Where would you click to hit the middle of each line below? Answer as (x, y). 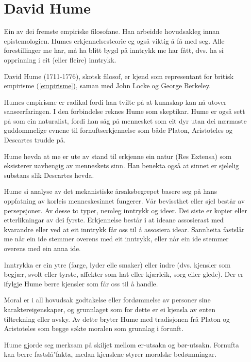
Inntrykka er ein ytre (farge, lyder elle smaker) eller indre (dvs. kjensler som (117, 264)
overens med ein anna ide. (42, 248)
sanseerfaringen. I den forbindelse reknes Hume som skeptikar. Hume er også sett (125, 111)
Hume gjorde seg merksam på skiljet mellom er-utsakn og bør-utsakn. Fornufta (122, 344)
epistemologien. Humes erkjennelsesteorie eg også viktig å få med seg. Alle (114, 40)
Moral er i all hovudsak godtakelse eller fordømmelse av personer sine (107, 300)
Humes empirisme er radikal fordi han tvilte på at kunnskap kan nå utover (115, 102)
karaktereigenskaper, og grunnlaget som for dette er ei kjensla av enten (110, 309)
